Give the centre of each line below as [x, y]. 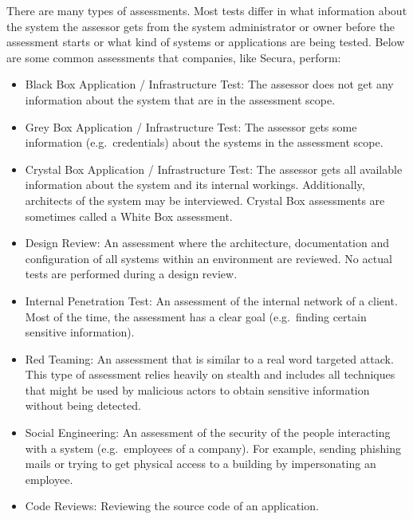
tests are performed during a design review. [131, 274]
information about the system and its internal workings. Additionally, [195, 185]
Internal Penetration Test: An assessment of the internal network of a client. [211, 300]
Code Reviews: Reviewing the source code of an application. [172, 506]
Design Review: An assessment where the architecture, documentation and [207, 243]
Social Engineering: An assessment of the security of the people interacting [208, 432]
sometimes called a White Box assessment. [129, 216]
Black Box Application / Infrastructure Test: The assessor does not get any [209, 84]
